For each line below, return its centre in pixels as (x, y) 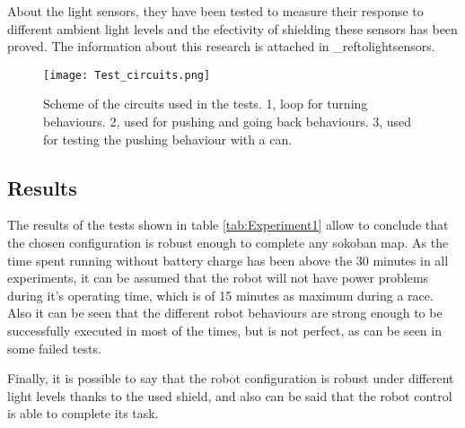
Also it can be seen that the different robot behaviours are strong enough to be (225, 313)
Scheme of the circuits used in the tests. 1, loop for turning (206, 104)
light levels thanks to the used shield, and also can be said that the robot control (230, 395)
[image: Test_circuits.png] (127, 75)
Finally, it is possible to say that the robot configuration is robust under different (231, 378)
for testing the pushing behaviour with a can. (168, 139)
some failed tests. (54, 348)
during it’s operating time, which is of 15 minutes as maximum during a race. (220, 295)
